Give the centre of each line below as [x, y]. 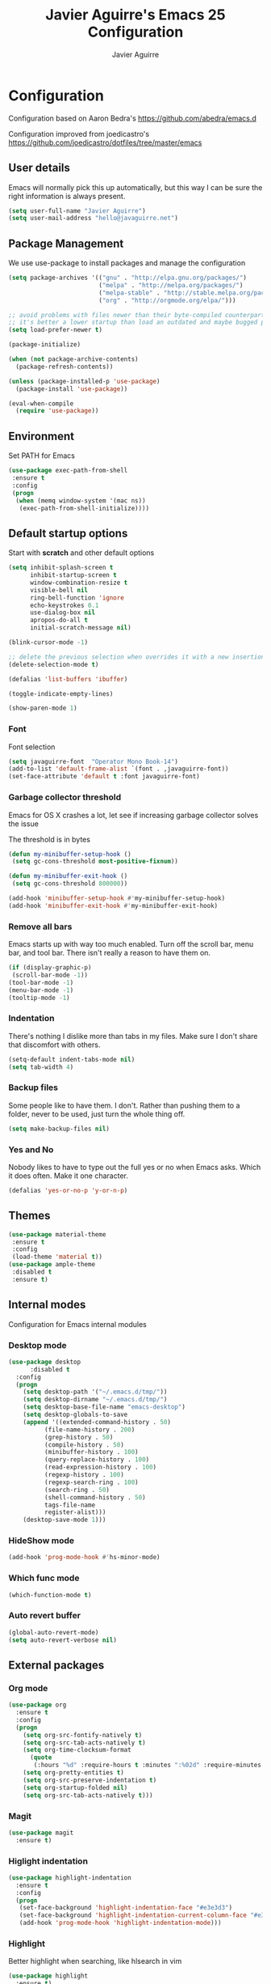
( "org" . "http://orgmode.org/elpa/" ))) [167, 300]
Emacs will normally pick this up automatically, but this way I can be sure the [135, 187]
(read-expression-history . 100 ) [100, 1467]
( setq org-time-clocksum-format [77, 1750]
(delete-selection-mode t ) [54, 664]
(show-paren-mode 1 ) [43, 708]
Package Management [66, 243]
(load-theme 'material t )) [57, 1257]
